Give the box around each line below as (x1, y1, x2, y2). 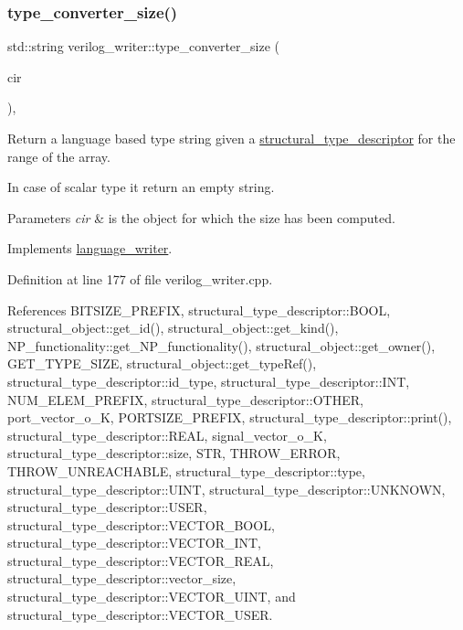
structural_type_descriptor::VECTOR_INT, (7, 533, 262, 552)
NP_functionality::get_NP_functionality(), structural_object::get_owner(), (7, 336, 436, 355)
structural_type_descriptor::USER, (7, 497, 207, 517)
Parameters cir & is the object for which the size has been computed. (7, 208, 395, 227)
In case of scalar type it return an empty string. (7, 177, 275, 197)
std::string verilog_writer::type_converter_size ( (7, 37, 279, 56)
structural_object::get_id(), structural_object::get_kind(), (7, 318, 339, 337)
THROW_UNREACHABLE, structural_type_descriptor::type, (7, 461, 365, 480)
